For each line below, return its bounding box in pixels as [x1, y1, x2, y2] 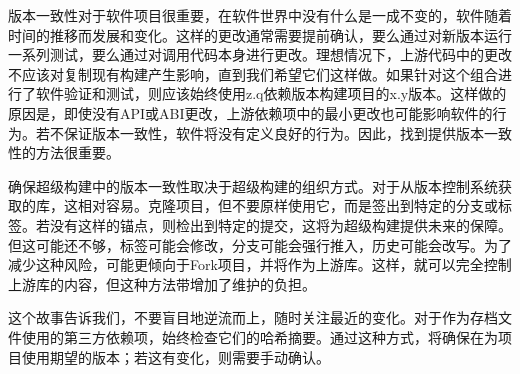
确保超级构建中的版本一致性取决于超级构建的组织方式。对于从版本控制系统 [8, 175, 498, 196]
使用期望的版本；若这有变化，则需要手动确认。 [21, 346, 330, 367]
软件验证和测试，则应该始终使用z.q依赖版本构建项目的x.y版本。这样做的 [35, 83, 507, 104]
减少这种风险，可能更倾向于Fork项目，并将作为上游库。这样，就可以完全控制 [8, 254, 512, 275]
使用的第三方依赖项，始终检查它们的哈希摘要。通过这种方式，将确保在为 [21, 326, 498, 347]
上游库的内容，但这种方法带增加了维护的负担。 [8, 273, 316, 294]
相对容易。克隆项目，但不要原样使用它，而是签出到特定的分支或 [77, 195, 498, 216]
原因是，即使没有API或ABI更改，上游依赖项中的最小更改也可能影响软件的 [8, 102, 493, 123]
